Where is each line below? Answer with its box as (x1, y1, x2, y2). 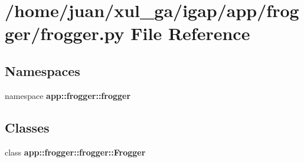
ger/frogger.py (5, 21, 125, 45)
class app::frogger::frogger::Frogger (5, 146, 146, 158)
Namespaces (5, 61, 80, 80)
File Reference (130, 21, 250, 45)
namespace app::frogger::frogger (5, 89, 131, 101)
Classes (5, 118, 50, 136)
